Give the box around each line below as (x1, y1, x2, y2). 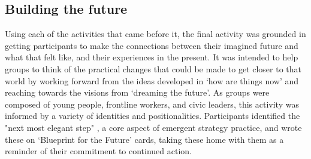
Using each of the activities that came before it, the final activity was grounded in (5, 27, 306, 40)
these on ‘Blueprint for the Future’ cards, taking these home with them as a (5, 133, 284, 145)
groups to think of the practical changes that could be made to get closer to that (5, 62, 301, 75)
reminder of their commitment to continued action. (5, 145, 192, 157)
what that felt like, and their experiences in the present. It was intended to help (5, 51, 298, 63)
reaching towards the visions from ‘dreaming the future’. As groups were (5, 86, 270, 99)
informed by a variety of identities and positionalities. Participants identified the (5, 109, 300, 122)
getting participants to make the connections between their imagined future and (5, 39, 298, 51)
